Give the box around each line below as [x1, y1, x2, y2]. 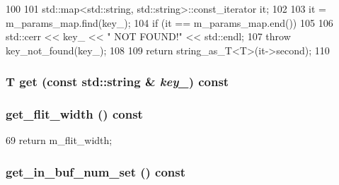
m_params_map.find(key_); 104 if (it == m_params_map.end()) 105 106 [6, 15, 333, 30]
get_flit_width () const [6, 105, 143, 123]
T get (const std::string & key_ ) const [6, 73, 229, 90]
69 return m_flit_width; [6, 133, 113, 148]
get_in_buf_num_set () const [6, 162, 186, 180]
